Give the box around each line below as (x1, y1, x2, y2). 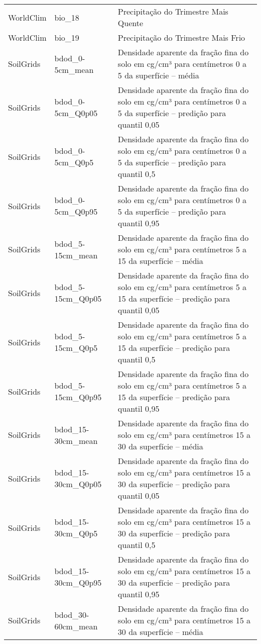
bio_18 (54, 11, 79, 23)
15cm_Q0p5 (54, 342, 98, 353)
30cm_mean (54, 434, 98, 446)
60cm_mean (54, 620, 98, 632)
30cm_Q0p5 (54, 527, 98, 539)
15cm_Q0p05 (54, 293, 102, 304)
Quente (117, 17, 144, 29)
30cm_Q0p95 (54, 577, 102, 588)
